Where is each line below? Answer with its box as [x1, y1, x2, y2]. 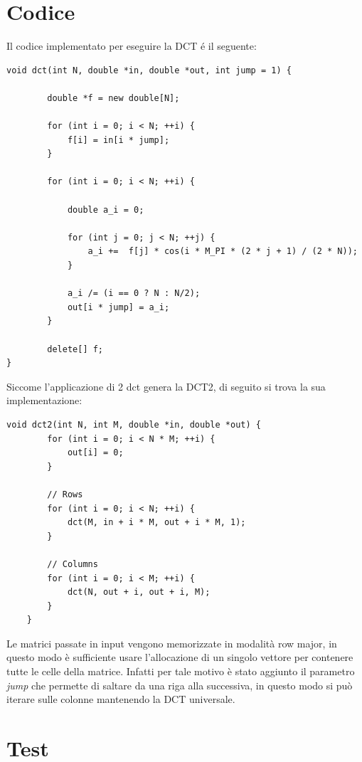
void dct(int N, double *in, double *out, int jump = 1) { [6, 65, 292, 75]
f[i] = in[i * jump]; [67, 134, 170, 145]
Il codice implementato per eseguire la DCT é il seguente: [6, 38, 257, 53]
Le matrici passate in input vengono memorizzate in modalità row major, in [6, 635, 337, 650]
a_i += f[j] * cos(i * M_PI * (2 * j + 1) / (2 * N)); [87, 246, 358, 257]
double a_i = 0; [67, 204, 144, 215]
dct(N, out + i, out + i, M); [67, 587, 211, 598]
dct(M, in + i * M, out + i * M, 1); [67, 517, 246, 528]
